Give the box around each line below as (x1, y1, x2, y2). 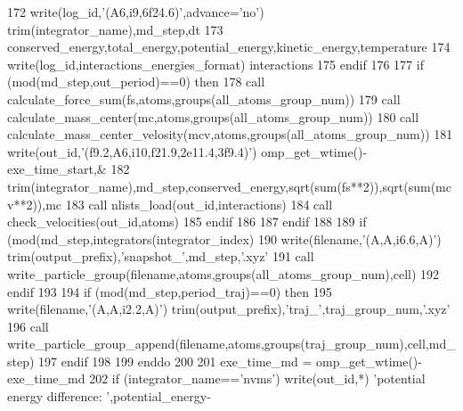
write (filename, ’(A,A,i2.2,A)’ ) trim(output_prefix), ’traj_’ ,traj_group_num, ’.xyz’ (7, 300, 451, 318)
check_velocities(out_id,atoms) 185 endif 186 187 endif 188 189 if (7, 212, 367, 231)
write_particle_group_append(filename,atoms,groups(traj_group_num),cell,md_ (7, 334, 456, 353)
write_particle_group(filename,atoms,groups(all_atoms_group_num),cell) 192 (7, 264, 440, 283)
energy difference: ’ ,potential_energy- (7, 387, 211, 406)
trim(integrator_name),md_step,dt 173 (7, 20, 223, 38)
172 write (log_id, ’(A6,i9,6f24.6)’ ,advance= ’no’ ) (7, 3, 264, 21)
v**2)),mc (7, 194, 62, 213)
